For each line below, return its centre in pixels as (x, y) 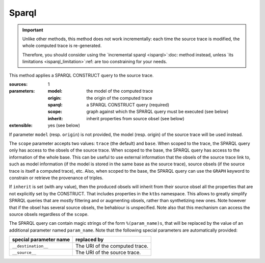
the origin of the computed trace (119, 98)
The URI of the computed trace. (112, 246)
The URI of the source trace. (108, 253)
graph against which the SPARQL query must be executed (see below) (158, 112)
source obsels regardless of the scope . (49, 214)
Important (33, 30)
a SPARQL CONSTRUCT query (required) (128, 105)
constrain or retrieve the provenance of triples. (56, 178)
